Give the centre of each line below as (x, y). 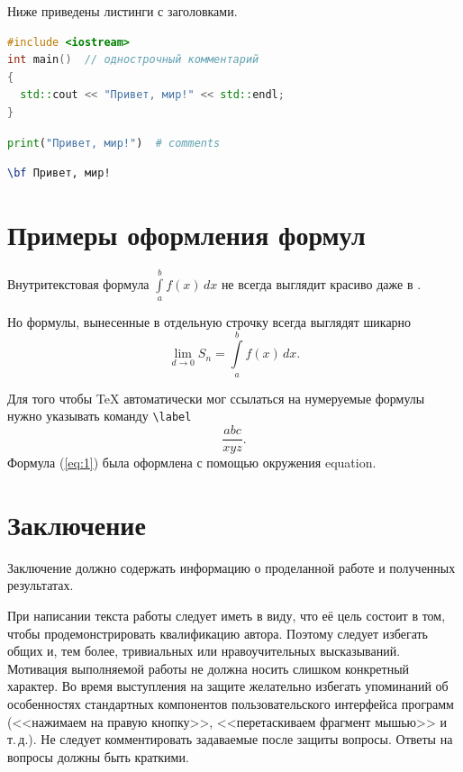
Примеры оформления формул (186, 234)
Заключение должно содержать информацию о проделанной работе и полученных (231, 567)
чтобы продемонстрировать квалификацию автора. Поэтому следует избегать (218, 633)
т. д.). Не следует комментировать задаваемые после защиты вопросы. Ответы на (230, 739)
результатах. (41, 585)
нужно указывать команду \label (100, 416)
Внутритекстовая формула (78, 283)
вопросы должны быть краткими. (98, 756)
